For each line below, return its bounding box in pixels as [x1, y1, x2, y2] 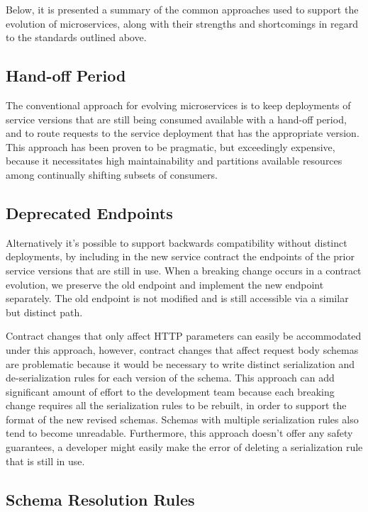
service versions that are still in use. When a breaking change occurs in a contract [6, 262, 362, 277]
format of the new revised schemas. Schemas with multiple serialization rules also [6, 411, 359, 426]
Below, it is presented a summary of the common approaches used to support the [6, 2, 359, 16]
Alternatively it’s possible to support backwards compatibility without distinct [6, 235, 347, 250]
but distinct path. [6, 304, 83, 319]
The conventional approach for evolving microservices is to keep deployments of [6, 97, 351, 112]
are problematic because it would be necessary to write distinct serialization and [6, 356, 355, 371]
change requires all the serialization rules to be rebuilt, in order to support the [6, 398, 347, 413]
